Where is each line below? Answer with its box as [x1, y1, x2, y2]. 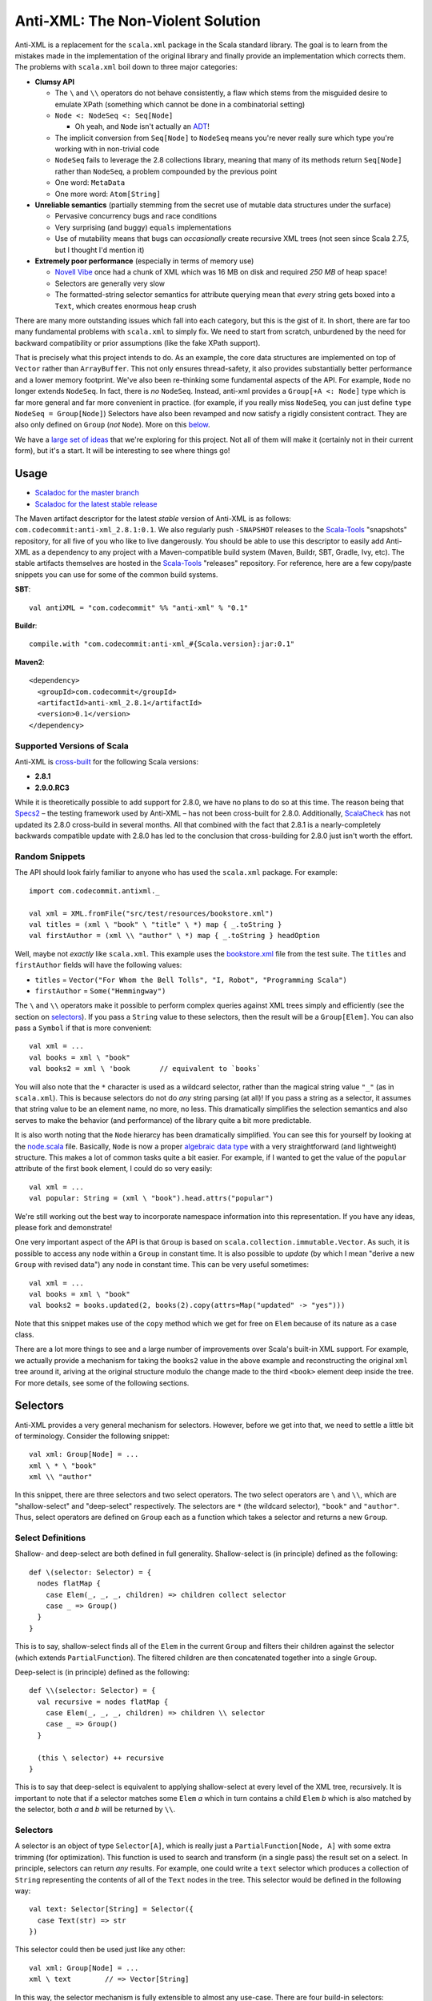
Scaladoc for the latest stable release [34, 499, 158, 508]
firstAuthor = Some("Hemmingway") [34, 985, 166, 996]
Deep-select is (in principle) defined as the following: [14, 1667, 190, 1677]
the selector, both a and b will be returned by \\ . [14, 1805, 176, 1815]
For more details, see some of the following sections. [14, 1377, 190, 1388]
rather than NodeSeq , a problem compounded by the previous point [54, 166, 278, 176]
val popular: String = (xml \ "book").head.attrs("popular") [29, 1193, 274, 1203]
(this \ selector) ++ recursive [37, 1753, 164, 1762]
